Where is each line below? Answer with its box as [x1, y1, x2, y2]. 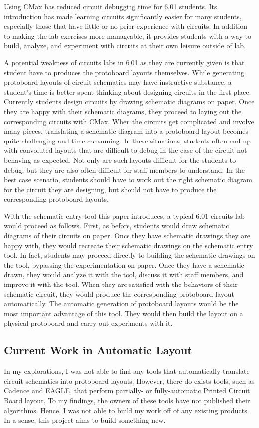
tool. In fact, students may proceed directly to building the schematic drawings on [4, 250, 255, 260]
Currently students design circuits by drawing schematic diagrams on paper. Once [4, 96, 255, 107]
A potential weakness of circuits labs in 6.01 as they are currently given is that [4, 57, 245, 67]
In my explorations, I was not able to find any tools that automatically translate [4, 366, 250, 376]
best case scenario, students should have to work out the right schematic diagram [4, 174, 253, 185]
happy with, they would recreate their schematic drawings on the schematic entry [4, 240, 253, 250]
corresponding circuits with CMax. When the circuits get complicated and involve [4, 116, 254, 126]
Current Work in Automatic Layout [4, 342, 192, 358]
